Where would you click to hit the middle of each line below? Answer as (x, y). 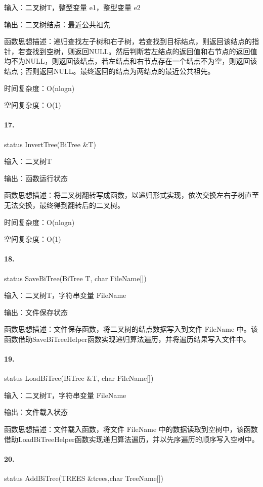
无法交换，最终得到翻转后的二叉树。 (64, 205)
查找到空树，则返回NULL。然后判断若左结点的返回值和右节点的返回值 (141, 51)
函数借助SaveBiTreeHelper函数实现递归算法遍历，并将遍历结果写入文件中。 (127, 339)
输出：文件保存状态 (36, 312)
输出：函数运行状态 (36, 178)
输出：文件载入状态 (36, 412)
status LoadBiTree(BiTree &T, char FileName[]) (79, 378)
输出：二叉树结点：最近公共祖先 (57, 24)
